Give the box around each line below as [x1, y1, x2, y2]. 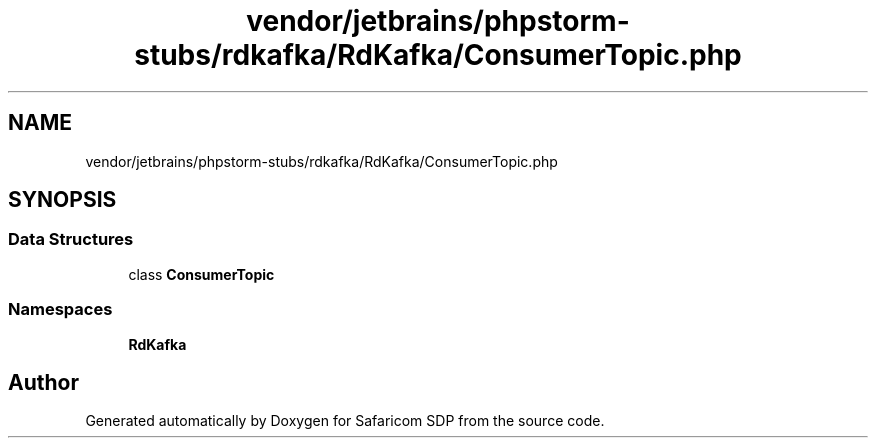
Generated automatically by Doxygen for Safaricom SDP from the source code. [85, 412, 605, 430]
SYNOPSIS [8, 187, 117, 213]
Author [8, 369, 79, 395]
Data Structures [8, 229, 134, 250]
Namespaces [8, 299, 113, 320]
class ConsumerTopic [128, 265, 275, 283]
